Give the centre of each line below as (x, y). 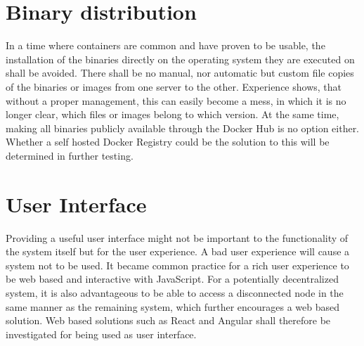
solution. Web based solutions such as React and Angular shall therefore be (168, 320)
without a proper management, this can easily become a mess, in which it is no (176, 100)
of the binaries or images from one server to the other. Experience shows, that (174, 86)
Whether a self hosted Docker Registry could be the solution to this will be (168, 142)
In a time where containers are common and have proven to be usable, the (165, 45)
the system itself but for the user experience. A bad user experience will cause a (178, 251)
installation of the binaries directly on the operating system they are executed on (180, 59)
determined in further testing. (70, 155)
